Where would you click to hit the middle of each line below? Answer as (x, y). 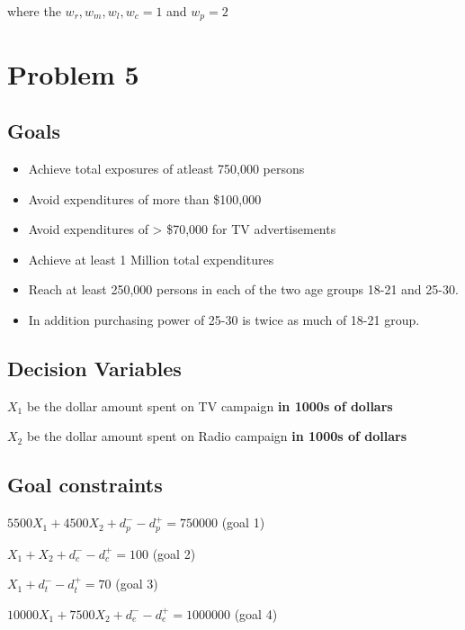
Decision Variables (94, 368)
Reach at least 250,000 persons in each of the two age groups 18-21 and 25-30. (243, 289)
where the (34, 11)
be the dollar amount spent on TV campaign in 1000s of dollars (210, 405)
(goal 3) (137, 584)
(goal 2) (174, 553)
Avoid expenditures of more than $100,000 (145, 198)
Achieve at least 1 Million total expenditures (151, 259)
